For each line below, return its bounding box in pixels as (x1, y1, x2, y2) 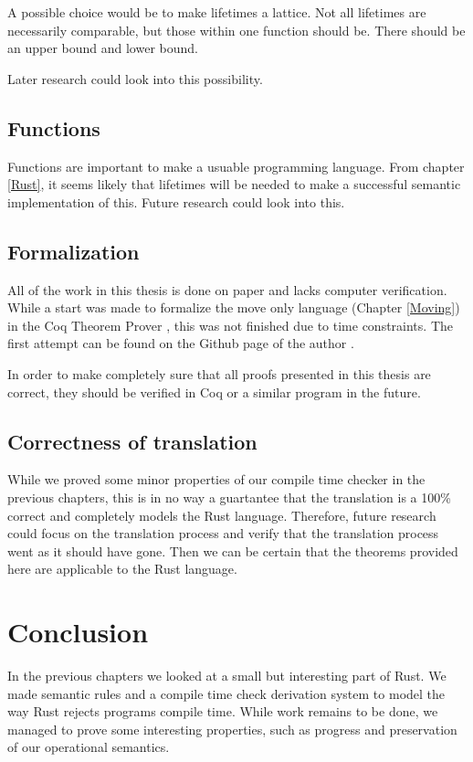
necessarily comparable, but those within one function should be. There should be (7, 20, 466, 39)
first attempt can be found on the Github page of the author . (7, 333, 354, 353)
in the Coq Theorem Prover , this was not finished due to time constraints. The (7, 315, 453, 334)
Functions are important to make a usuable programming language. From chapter (7, 156, 465, 175)
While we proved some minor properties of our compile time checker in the (7, 470, 426, 489)
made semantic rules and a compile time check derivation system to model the (7, 683, 446, 703)
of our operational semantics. (7, 737, 170, 757)
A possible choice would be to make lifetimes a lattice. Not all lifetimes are (7, 3, 426, 21)
